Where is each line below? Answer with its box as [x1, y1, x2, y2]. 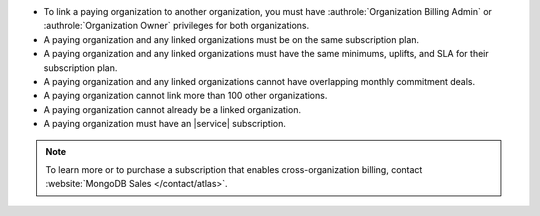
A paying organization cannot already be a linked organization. [43, 103, 302, 115]
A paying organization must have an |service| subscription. [43, 118, 287, 130]
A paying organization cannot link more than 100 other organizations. [43, 90, 328, 102]
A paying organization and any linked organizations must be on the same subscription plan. [43, 33, 420, 45]
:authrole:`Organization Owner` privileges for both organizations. [43, 20, 310, 32]
